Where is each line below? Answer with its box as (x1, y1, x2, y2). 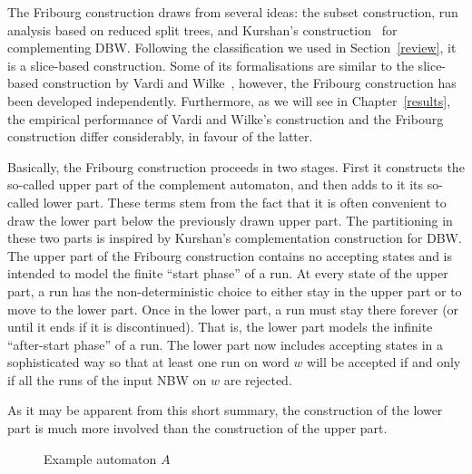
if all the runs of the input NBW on (7, 370, 207, 389)
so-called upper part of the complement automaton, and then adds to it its (7, 175, 424, 194)
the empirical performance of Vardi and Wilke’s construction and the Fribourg (7, 109, 444, 128)
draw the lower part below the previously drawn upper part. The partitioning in (7, 210, 453, 229)
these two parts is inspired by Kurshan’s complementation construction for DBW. (7, 228, 462, 247)
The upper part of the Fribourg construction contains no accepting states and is (7, 246, 453, 265)
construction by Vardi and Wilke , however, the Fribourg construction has (42, 73, 457, 92)
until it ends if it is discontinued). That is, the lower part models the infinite (7, 317, 433, 336)
